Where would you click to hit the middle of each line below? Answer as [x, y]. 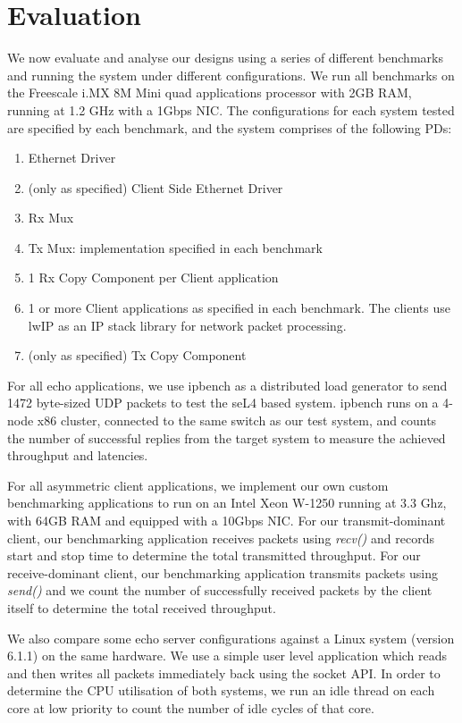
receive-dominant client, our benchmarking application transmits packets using [223, 572]
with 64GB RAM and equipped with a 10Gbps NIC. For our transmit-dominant [227, 520]
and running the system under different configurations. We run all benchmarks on [231, 75]
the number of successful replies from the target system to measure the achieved [227, 437]
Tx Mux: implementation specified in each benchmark [175, 247]
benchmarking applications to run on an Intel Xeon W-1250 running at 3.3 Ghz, [227, 503]
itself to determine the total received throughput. [142, 607]
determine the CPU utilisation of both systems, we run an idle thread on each [221, 690]
